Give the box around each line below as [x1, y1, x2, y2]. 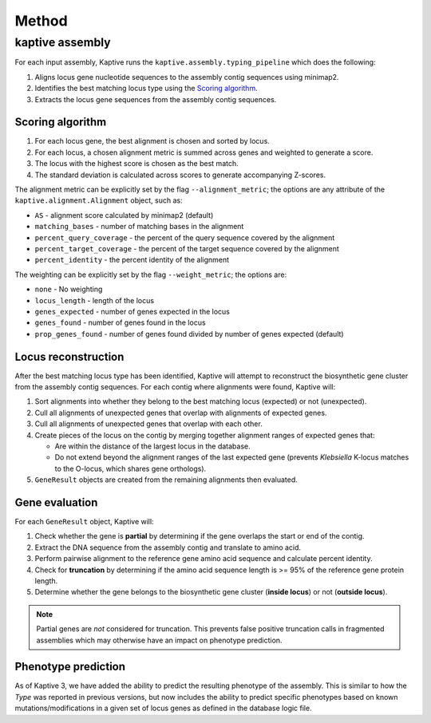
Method [14, 12, 68, 30]
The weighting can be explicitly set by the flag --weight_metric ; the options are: [14, 270, 287, 279]
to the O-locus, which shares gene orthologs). [54, 464, 207, 473]
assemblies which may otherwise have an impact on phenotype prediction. [36, 635, 283, 645]
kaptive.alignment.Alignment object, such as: [14, 196, 183, 205]
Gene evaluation [14, 496, 98, 509]
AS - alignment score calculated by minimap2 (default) [34, 210, 214, 219]
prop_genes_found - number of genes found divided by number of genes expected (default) [34, 329, 344, 338]
